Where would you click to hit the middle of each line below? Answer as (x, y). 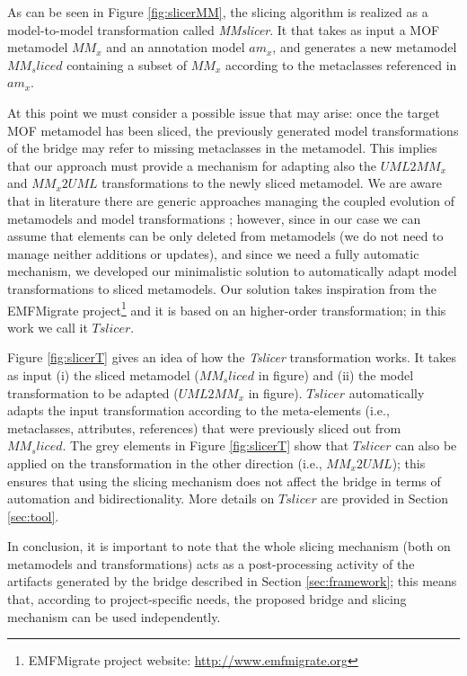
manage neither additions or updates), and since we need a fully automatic (213, 253)
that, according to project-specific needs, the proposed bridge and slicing (207, 599)
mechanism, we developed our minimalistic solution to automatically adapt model (232, 271)
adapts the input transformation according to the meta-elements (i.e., (198, 410)
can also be (426, 445)
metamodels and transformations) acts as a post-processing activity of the (211, 563)
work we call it (48, 327)
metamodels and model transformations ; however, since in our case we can (214, 218)
